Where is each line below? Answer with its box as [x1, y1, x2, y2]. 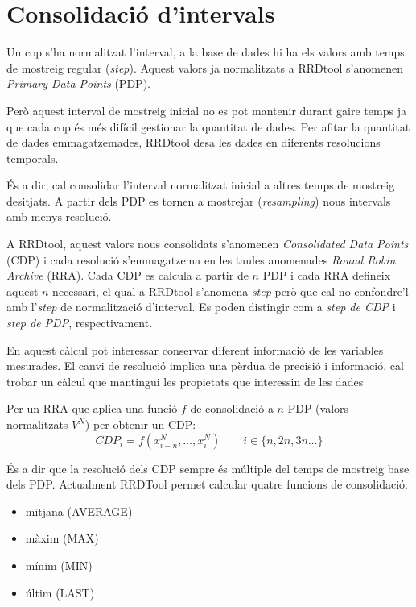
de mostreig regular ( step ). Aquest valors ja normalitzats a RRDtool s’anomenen [6, 59, 403, 76]
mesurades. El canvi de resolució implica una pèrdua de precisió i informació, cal [6, 357, 404, 374]
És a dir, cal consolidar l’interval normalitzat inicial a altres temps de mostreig [6, 177, 395, 193]
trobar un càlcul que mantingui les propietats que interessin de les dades [6, 372, 364, 389]
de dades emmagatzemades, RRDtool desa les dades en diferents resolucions [6, 134, 381, 151]
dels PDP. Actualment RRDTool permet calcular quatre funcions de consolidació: [6, 476, 408, 493]
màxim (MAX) [25, 530, 99, 547]
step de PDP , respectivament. [6, 314, 153, 331]
